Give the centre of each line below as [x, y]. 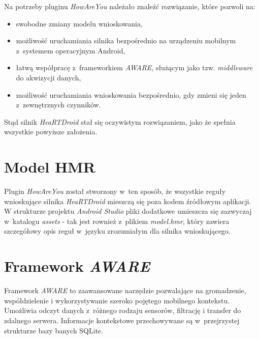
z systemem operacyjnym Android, [71, 50]
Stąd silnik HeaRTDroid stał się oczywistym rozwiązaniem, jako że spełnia [120, 121]
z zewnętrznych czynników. [58, 105]
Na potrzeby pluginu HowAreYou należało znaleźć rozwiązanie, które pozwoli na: [130, 6]
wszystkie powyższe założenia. [51, 132]
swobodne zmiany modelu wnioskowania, [79, 23]
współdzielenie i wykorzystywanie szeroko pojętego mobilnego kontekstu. [117, 300]
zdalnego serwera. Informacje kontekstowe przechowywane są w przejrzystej [122, 320]
